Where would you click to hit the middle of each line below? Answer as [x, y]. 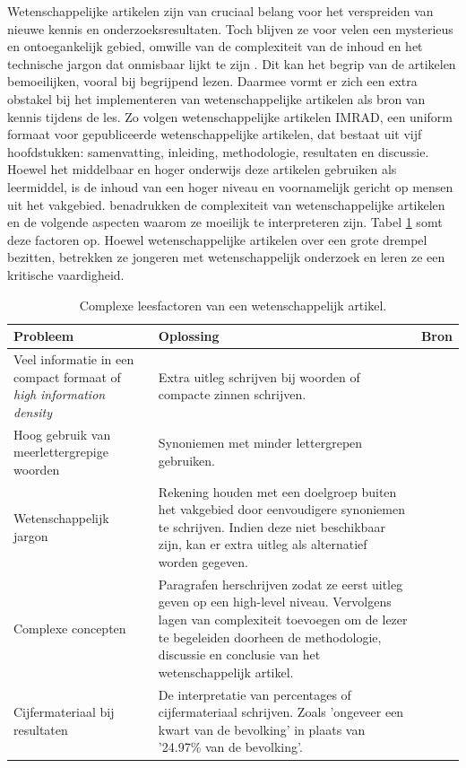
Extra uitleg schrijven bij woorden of [259, 376]
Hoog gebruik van [62, 434]
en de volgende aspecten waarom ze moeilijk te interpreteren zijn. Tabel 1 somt [225, 222]
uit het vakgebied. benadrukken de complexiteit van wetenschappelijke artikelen [226, 204]
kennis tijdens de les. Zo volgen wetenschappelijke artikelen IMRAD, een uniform [230, 116]
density [33, 411]
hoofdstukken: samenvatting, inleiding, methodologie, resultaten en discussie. [218, 151]
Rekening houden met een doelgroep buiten [277, 491]
